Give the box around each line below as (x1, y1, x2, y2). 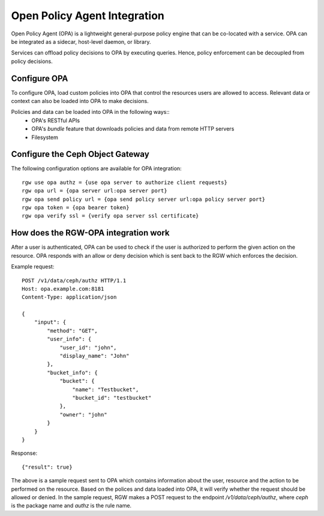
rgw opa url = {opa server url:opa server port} (22, 188, 167, 194)
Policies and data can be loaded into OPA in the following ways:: (11, 108, 170, 116)
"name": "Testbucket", (72, 386, 139, 393)
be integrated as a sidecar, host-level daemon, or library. (11, 38, 151, 45)
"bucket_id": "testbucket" (72, 394, 152, 401)
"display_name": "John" (59, 352, 130, 360)
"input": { (34, 319, 67, 326)
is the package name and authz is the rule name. (11, 502, 132, 509)
